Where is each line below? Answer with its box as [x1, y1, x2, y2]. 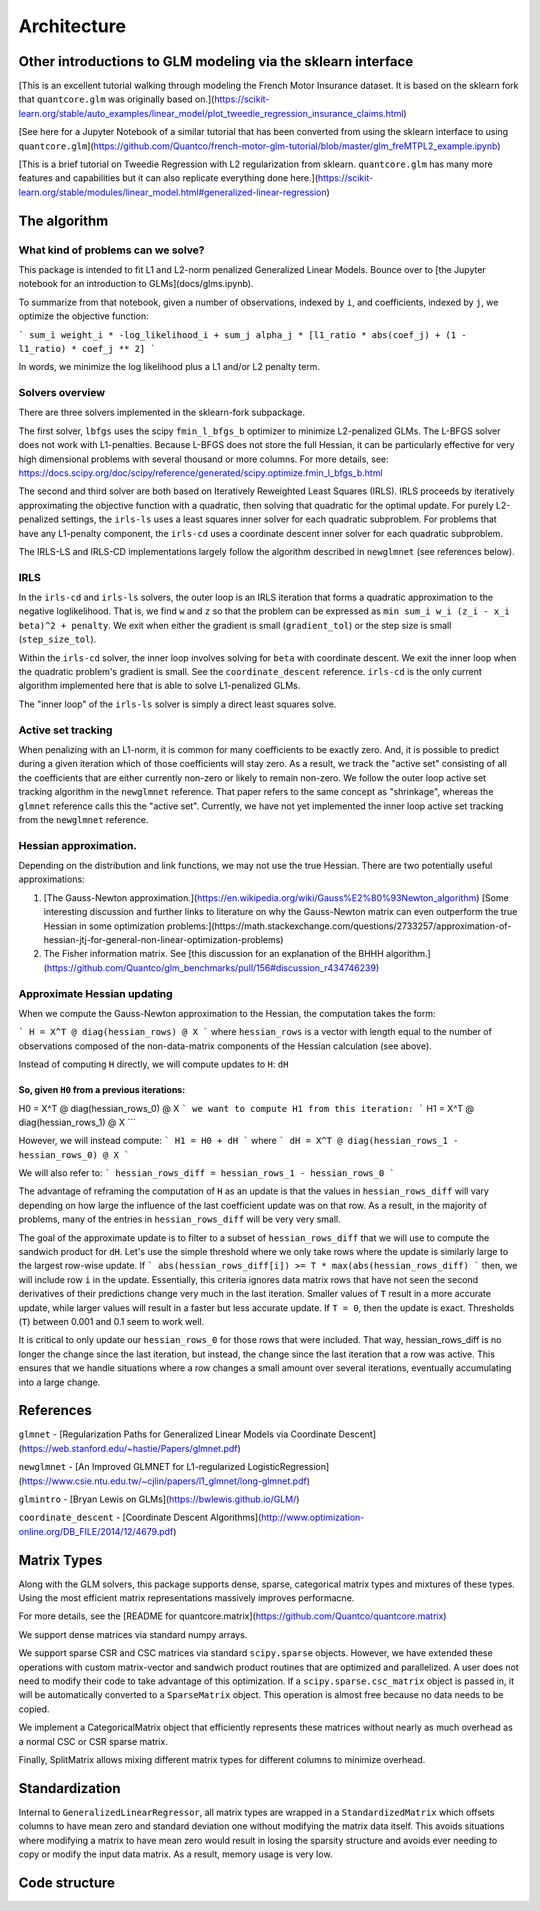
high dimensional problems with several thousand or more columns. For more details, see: [18, 453, 389, 465]
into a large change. [18, 1376, 101, 1388]
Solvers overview [18, 386, 105, 400]
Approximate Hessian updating [18, 986, 174, 1000]
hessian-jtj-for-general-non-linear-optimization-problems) [43, 934, 284, 946]
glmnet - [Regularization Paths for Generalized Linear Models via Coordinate [18, 1428, 337, 1440]
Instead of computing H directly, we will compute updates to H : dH [18, 1058, 289, 1070]
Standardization [18, 1780, 121, 1797]
